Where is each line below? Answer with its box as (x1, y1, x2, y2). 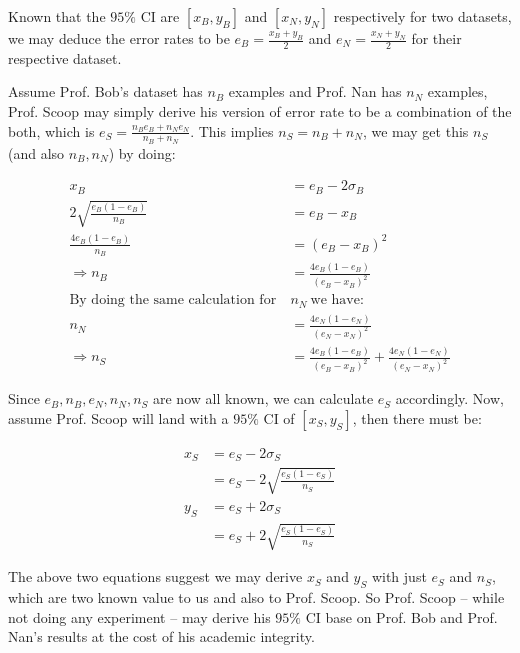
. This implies (190, 120, 274, 141)
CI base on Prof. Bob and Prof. (305, 606, 498, 627)
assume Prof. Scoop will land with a (8, 407, 229, 428)
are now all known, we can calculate (152, 388, 374, 409)
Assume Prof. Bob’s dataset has (8, 81, 203, 102)
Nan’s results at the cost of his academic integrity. (8, 626, 315, 647)
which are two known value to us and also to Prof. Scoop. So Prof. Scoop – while (8, 587, 505, 608)
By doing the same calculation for (69, 293, 277, 308)
